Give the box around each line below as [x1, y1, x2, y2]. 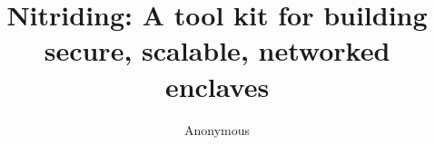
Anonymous [183, 120, 251, 139]
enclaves [164, 67, 270, 104]
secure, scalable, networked [44, 32, 391, 69]
